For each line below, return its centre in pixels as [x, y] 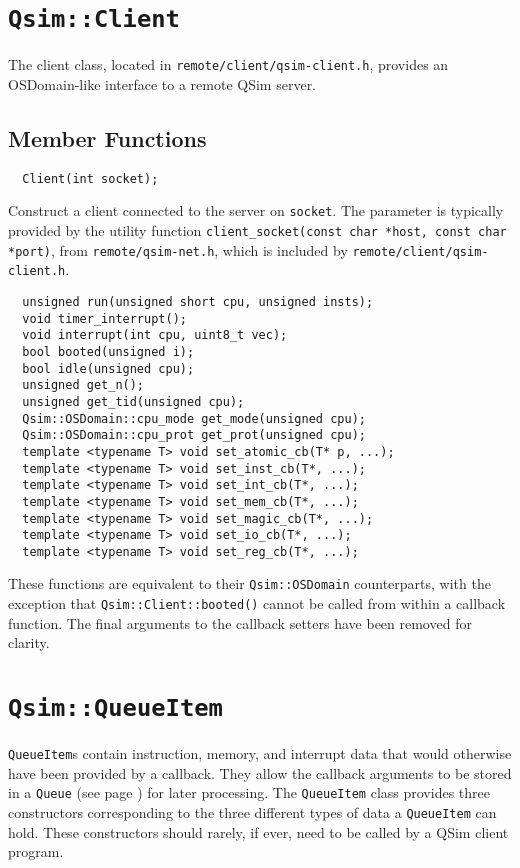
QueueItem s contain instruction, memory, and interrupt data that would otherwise [260, 753]
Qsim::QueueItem [115, 708]
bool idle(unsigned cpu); [108, 368]
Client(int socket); [90, 178]
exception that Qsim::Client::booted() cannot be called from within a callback [257, 603]
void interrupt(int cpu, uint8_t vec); [155, 335]
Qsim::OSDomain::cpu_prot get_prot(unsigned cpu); [194, 435]
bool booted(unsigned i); [108, 351]
